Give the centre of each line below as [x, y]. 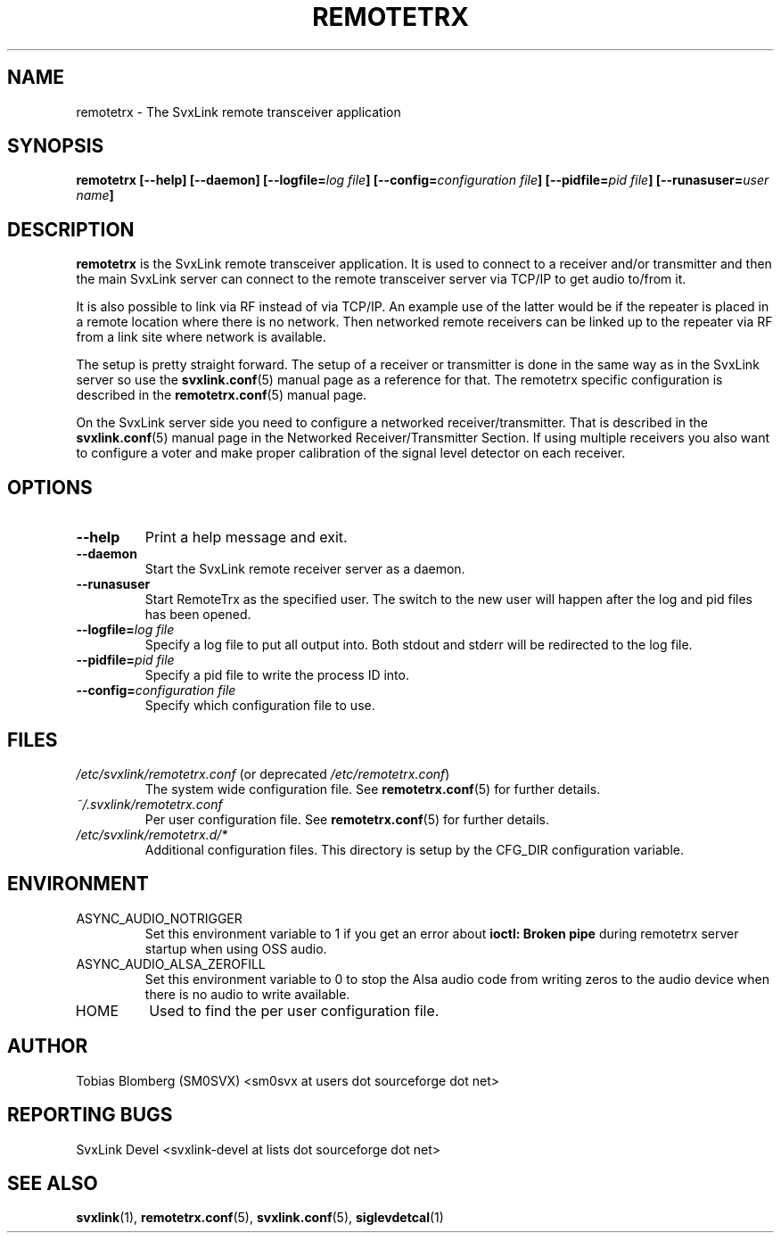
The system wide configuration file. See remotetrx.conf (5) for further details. [373, 789]
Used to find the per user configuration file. [294, 1010]
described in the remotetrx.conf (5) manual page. [222, 395]
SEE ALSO [53, 1183]
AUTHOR [48, 1046]
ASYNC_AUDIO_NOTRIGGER [159, 918]
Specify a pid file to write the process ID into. [277, 675]
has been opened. [198, 615]
